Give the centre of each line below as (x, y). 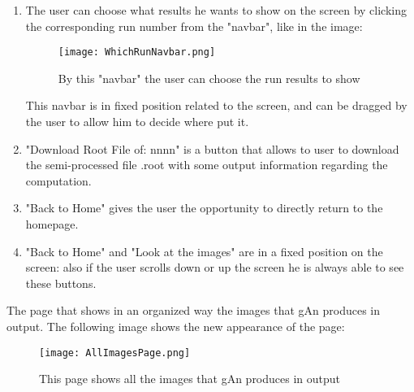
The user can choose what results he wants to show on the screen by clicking (216, 10)
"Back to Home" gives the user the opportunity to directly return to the (204, 208)
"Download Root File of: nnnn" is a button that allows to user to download (212, 148)
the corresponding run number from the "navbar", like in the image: (194, 26)
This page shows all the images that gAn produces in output (190, 379)
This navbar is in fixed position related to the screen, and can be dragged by (216, 105)
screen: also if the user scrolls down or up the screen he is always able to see (215, 267)
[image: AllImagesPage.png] (115, 353)
